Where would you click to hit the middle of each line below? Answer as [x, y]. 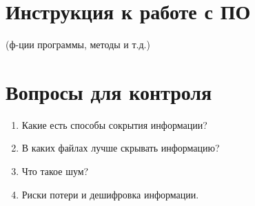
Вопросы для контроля [109, 91]
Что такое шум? [55, 171]
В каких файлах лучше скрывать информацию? [121, 148]
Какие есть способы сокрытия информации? [114, 124]
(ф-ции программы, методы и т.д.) [78, 44]
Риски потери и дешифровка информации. [110, 194]
